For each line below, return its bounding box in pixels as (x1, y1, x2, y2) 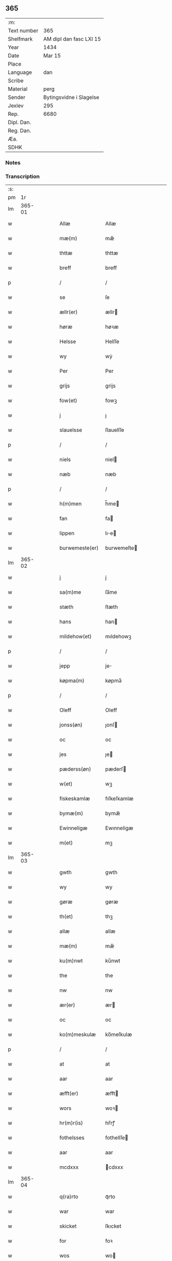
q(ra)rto (59, 1193, 78, 1200)
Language (8, 69, 32, 76)
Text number (8, 27, 38, 34)
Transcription (5, 173, 40, 180)
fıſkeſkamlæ (105, 795, 134, 802)
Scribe (8, 77, 24, 84)
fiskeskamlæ (59, 795, 91, 802)
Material (8, 85, 28, 92)
